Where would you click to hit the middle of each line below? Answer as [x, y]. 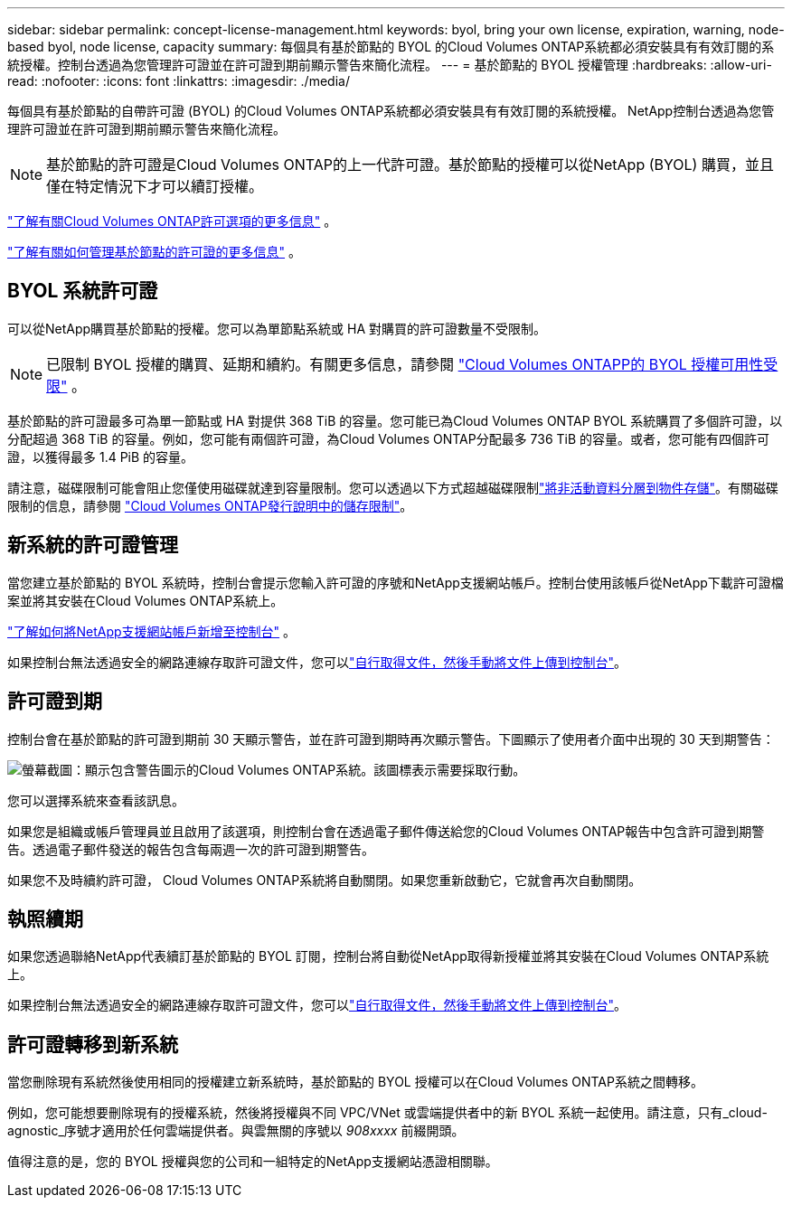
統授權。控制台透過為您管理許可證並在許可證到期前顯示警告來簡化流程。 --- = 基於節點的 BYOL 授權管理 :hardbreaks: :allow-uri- [390, 65]
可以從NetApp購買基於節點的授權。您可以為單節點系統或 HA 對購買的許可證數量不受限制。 [277, 328]
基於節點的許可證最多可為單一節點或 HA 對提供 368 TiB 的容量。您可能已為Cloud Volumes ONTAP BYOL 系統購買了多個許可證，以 [395, 420]
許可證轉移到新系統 [93, 1044]
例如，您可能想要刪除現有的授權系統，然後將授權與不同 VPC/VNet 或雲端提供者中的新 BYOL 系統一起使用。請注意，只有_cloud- [387, 1113]
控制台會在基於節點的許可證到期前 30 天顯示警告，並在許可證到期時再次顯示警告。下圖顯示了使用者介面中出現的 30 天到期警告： [391, 739]
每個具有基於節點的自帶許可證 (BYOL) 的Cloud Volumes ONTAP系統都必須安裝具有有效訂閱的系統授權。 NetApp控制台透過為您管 [391, 111]
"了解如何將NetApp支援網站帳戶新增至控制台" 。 [152, 631]
